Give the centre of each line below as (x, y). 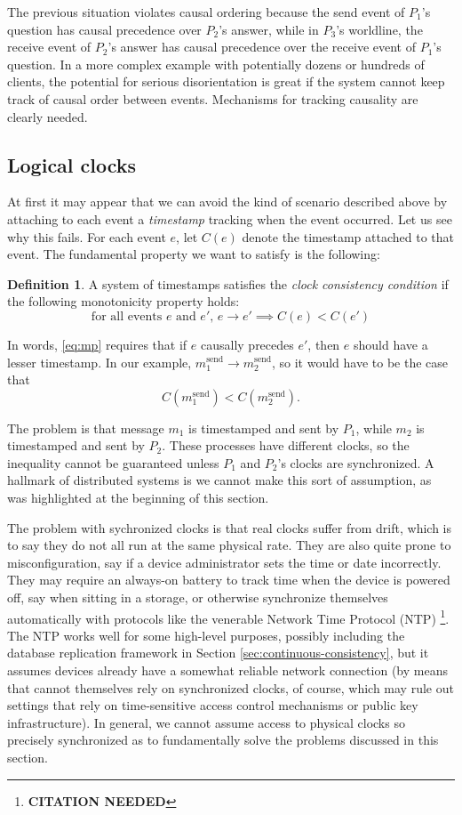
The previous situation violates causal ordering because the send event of (206, 12)
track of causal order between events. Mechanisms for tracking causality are (213, 98)
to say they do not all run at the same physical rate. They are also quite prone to (229, 545)
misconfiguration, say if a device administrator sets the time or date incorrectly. (224, 562)
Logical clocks (72, 164)
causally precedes (247, 344)
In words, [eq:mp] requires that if (97, 344)
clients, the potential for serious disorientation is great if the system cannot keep (226, 81)
